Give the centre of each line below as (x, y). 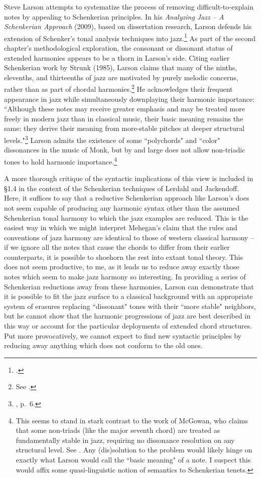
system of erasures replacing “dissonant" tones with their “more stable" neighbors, (130, 306)
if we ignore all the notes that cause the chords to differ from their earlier (117, 247)
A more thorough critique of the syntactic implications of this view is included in (129, 178)
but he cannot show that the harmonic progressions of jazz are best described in (127, 316)
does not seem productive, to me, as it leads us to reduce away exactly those (122, 267)
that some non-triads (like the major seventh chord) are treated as (118, 430)
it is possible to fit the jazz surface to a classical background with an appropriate (128, 296)
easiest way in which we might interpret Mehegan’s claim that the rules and (121, 227)
